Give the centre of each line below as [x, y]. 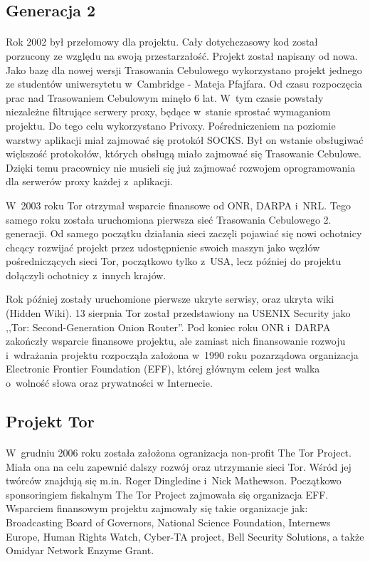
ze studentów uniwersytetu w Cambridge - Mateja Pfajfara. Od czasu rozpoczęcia [184, 84]
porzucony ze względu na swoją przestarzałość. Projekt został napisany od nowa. [182, 55]
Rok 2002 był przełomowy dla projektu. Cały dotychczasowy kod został [162, 42]
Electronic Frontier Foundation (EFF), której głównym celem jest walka [163, 369]
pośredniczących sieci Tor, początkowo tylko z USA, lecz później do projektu [174, 261]
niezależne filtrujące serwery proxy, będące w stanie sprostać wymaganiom [168, 111]
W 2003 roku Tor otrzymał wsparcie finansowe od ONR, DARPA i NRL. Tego [178, 205]
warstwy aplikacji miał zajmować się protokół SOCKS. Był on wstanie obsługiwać [185, 139]
